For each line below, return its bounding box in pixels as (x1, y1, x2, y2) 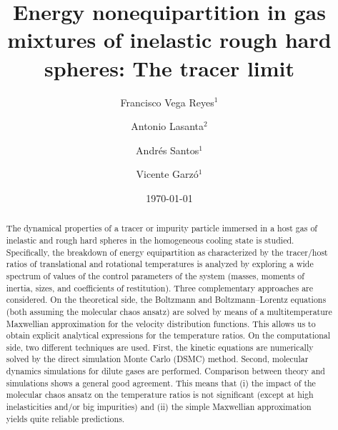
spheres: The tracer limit (44, 53, 295, 82)
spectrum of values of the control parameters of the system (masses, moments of (6, 269, 304, 281)
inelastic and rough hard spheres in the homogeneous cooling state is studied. (6, 234, 294, 246)
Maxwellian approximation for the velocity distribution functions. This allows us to (6, 317, 316, 329)
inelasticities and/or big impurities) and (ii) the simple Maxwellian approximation (6, 401, 312, 413)
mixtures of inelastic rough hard (7, 25, 332, 54)
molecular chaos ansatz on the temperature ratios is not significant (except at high (6, 389, 314, 401)
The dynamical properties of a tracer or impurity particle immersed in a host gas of (6, 222, 317, 234)
